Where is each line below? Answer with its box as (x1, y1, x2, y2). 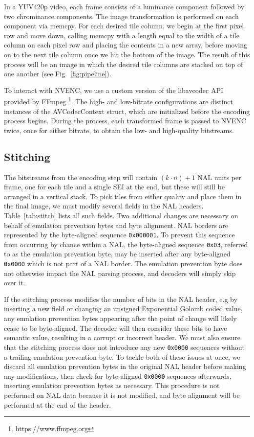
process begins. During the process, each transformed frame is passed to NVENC (4, 115, 246, 126)
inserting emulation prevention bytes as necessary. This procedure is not (4, 380, 220, 391)
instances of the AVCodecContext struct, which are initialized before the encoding (4, 106, 250, 116)
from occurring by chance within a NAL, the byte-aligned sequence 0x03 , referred (4, 239, 248, 249)
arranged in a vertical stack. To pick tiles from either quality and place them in (4, 191, 242, 201)
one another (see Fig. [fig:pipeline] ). (4, 69, 111, 79)
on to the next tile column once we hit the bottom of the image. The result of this (4, 49, 250, 59)
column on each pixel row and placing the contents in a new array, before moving (4, 40, 248, 50)
